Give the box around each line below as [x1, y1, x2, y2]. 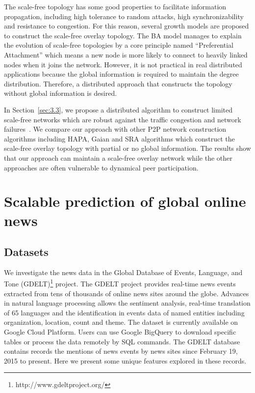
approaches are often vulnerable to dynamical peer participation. [4, 162, 199, 172]
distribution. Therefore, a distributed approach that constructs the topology [4, 78, 232, 88]
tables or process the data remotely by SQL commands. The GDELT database [4, 336, 240, 346]
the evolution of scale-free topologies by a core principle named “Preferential [4, 40, 233, 50]
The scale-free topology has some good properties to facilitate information [4, 1, 227, 11]
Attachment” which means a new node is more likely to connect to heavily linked [4, 49, 248, 59]
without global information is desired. [4, 88, 117, 98]
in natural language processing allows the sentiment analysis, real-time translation [4, 298, 251, 308]
